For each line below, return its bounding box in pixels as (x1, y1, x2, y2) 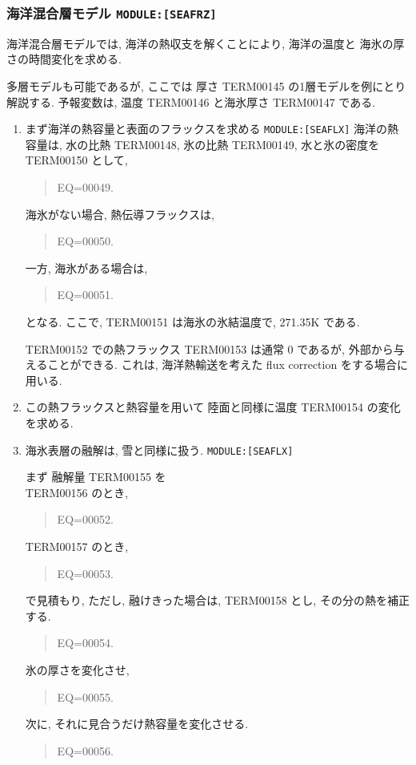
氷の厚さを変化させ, (25, 661, 130, 678)
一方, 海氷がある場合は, (25, 259, 148, 276)
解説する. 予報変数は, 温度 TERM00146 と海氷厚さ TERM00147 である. (6, 93, 376, 110)
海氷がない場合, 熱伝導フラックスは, (25, 205, 214, 222)
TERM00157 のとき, (25, 537, 129, 554)
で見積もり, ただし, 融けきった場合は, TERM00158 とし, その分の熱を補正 (25, 592, 410, 609)
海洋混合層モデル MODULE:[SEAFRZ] (6, 2, 217, 22)
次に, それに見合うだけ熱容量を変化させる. (25, 715, 249, 732)
